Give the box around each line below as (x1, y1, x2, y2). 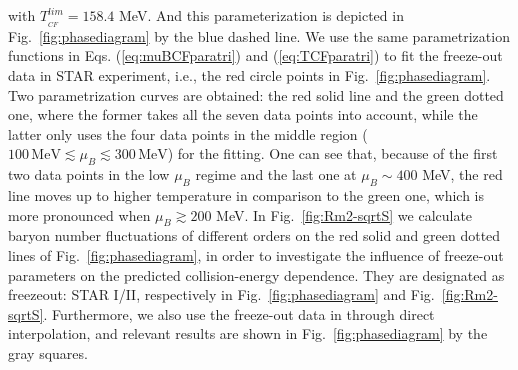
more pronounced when (8, 204, 151, 225)
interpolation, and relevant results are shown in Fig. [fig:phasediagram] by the (8, 323, 488, 344)
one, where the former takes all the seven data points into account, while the (8, 104, 478, 125)
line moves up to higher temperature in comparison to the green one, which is (8, 185, 485, 206)
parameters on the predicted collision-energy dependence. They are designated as (8, 264, 505, 285)
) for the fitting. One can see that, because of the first (167, 143, 498, 164)
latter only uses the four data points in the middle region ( (8, 123, 368, 144)
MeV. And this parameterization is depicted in (119, 5, 404, 25)
